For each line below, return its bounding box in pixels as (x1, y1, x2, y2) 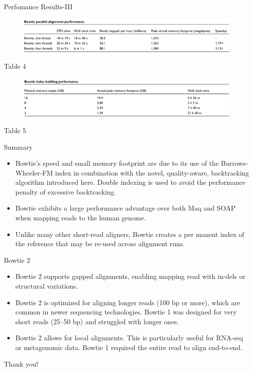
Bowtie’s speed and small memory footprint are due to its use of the (15, 158, 219, 168)
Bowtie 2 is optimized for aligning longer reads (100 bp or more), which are (15, 297, 240, 307)
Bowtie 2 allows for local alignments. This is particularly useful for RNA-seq (15, 333, 243, 343)
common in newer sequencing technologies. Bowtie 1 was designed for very (15, 307, 237, 317)
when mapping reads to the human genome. (15, 213, 146, 223)
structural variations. (15, 281, 78, 291)
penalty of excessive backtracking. (15, 186, 116, 196)
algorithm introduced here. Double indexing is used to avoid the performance (15, 177, 246, 187)
